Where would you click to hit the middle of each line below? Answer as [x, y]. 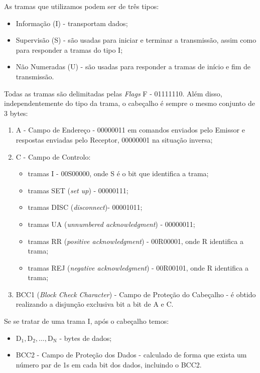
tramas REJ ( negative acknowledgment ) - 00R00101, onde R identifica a [138, 267]
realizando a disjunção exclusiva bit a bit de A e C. [95, 304]
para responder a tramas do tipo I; [69, 49]
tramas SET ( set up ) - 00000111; [78, 190]
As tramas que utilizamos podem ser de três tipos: [82, 6]
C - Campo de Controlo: [53, 156]
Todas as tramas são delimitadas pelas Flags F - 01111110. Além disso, [113, 93]
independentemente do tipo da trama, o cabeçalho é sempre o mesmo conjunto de [129, 103]
